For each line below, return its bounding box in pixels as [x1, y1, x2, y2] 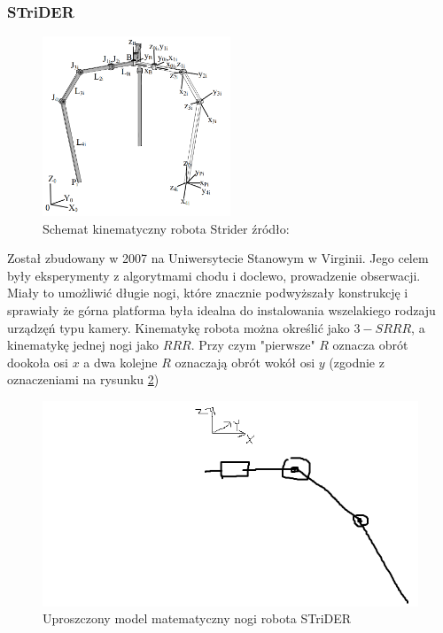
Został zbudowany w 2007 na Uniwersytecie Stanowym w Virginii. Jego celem [7, 249, 429, 267]
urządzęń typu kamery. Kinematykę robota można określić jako [7, 318, 350, 336]
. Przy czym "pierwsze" [190, 336, 315, 354]
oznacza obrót [332, 336, 408, 354]
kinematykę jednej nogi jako [7, 336, 159, 354]
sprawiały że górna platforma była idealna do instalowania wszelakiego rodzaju [7, 301, 436, 319]
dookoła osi [7, 352, 68, 371]
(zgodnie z [329, 352, 385, 371]
